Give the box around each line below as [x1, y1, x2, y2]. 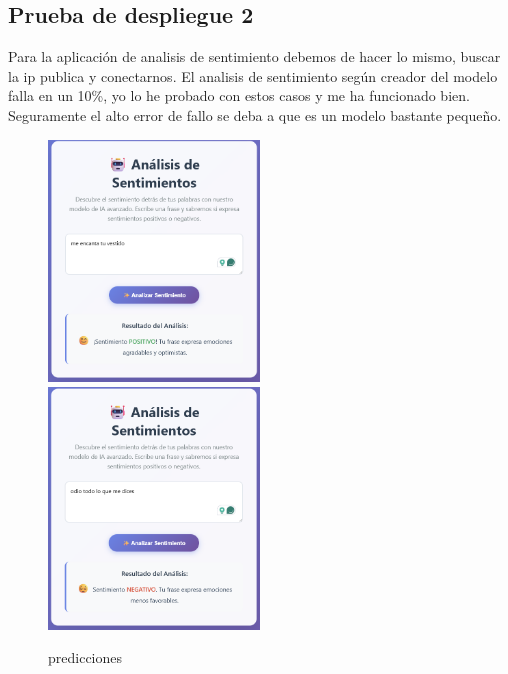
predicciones [48, 647, 123, 668]
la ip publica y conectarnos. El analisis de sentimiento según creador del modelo [8, 65, 498, 86]
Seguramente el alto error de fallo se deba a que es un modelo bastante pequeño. [8, 104, 502, 125]
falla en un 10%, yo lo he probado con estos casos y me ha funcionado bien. [8, 85, 470, 106]
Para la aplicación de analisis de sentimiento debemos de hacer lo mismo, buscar [8, 46, 501, 67]
